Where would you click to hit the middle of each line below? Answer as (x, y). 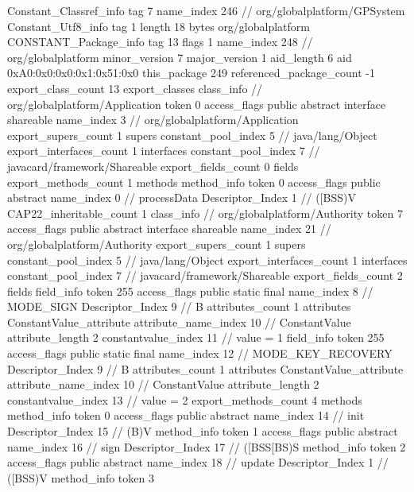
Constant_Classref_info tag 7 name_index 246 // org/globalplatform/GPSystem (206, 10)
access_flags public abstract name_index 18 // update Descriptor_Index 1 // (198, 462)
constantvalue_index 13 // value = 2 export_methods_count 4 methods (185, 399)
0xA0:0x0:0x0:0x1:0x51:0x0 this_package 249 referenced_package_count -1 (191, 73)
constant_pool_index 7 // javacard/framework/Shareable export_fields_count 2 (205, 275)
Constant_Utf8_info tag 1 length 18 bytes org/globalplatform (159, 26)
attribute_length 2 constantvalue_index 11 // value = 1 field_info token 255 (196, 337)
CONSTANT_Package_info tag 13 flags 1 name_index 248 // (160, 42)
